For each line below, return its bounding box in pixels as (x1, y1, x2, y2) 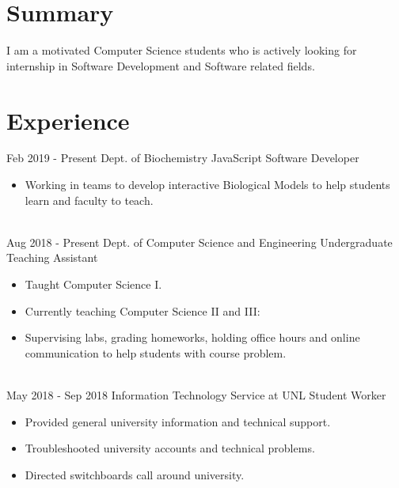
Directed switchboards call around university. (25, 466, 245, 482)
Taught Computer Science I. (25, 276, 162, 292)
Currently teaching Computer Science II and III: (25, 302, 260, 319)
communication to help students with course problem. (25, 344, 287, 361)
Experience (6, 104, 130, 136)
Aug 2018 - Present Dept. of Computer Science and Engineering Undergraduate (6, 233, 393, 250)
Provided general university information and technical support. (25, 413, 331, 429)
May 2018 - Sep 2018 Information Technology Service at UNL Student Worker (6, 386, 386, 403)
